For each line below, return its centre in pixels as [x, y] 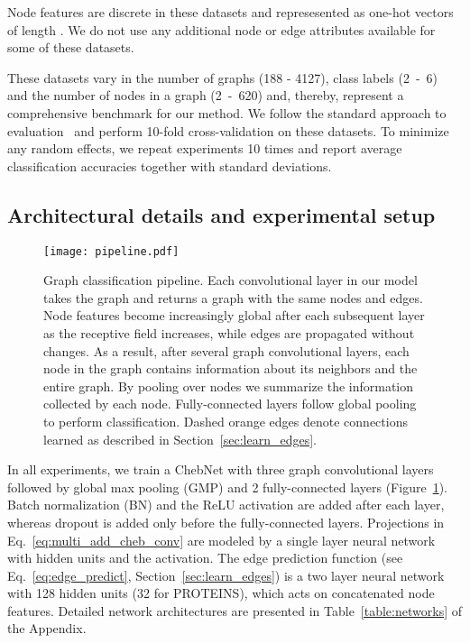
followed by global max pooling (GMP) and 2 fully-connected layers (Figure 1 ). [227, 487]
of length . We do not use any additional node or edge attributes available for [221, 29]
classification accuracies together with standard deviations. [170, 165]
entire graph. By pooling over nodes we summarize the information [229, 386]
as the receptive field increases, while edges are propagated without [229, 332]
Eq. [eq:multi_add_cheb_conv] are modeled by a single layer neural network [221, 540]
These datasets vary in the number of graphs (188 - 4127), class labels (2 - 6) [222, 77]
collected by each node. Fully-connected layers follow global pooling [230, 404]
